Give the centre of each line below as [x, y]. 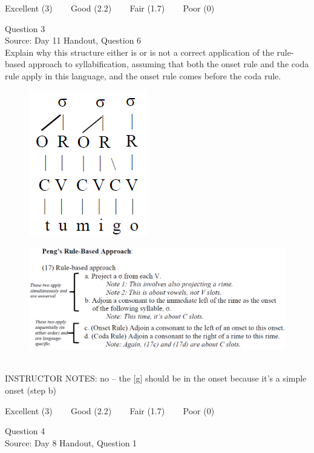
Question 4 [25, 431]
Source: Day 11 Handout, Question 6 [73, 40]
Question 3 [25, 28]
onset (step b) [31, 390]
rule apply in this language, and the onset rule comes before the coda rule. [143, 75]
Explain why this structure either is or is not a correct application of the [139, 52]
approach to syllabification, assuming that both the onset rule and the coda [168, 64]
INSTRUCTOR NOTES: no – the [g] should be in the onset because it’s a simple [156, 378]
